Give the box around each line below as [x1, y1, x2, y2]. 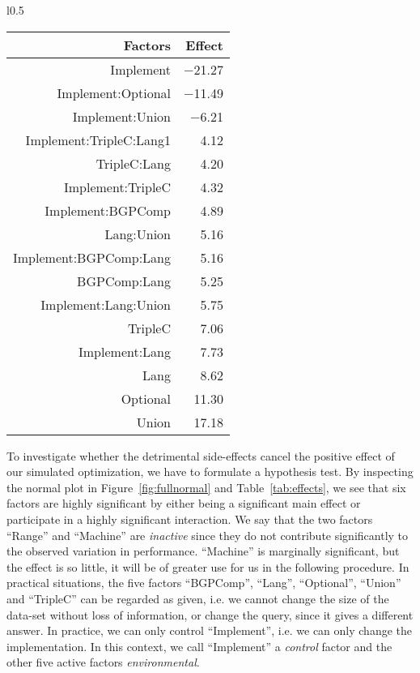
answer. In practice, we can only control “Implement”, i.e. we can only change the [6, 622, 413, 639]
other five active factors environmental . [6, 654, 200, 671]
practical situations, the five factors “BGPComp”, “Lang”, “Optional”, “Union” [6, 574, 401, 591]
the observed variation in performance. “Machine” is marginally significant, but [6, 542, 400, 559]
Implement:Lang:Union [40, 294, 172, 314]
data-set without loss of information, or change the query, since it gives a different [6, 606, 414, 623]
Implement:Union [72, 106, 172, 126]
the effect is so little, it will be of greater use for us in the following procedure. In [6, 558, 409, 575]
